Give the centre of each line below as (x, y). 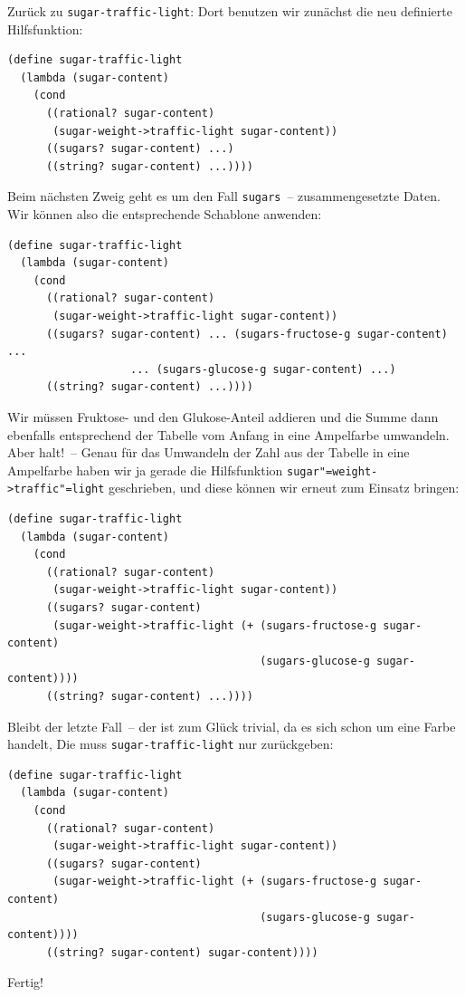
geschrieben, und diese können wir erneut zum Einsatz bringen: (284, 488)
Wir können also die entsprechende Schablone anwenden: (165, 214)
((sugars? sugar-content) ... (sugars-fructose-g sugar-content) (247, 334)
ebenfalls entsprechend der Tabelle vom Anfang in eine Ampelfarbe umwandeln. (228, 434)
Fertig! (25, 982)
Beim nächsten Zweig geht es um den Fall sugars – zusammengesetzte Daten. (224, 196)
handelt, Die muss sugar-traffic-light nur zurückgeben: (171, 744)
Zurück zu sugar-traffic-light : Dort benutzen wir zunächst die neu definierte (230, 11)
